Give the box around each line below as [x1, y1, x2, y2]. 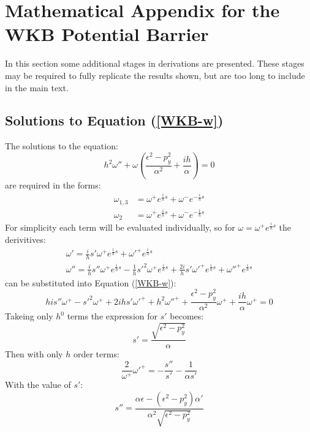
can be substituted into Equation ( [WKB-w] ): [5, 276, 176, 289]
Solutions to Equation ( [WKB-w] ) [5, 111, 224, 130]
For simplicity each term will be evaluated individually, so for [5, 221, 235, 234]
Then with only [5, 348, 63, 360]
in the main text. [5, 81, 69, 94]
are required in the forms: [5, 178, 101, 191]
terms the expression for [67, 310, 157, 322]
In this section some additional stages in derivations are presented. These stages [5, 57, 304, 70]
